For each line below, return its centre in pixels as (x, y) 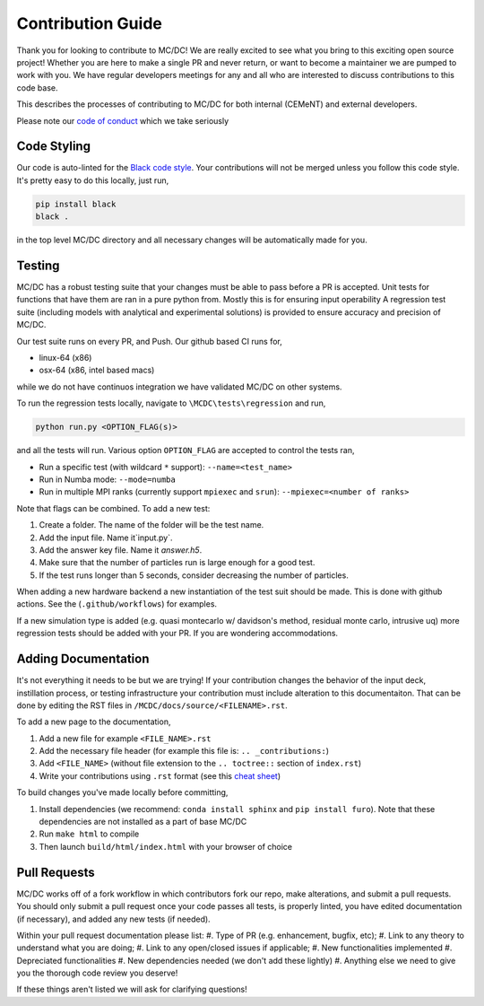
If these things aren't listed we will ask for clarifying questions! (132, 989)
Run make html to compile (89, 834)
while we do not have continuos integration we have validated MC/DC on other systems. (179, 387)
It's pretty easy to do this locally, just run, (93, 180)
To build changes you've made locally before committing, (122, 792)
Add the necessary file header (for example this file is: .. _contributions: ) (184, 751)
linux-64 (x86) (65, 358)
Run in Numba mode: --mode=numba (108, 479)
